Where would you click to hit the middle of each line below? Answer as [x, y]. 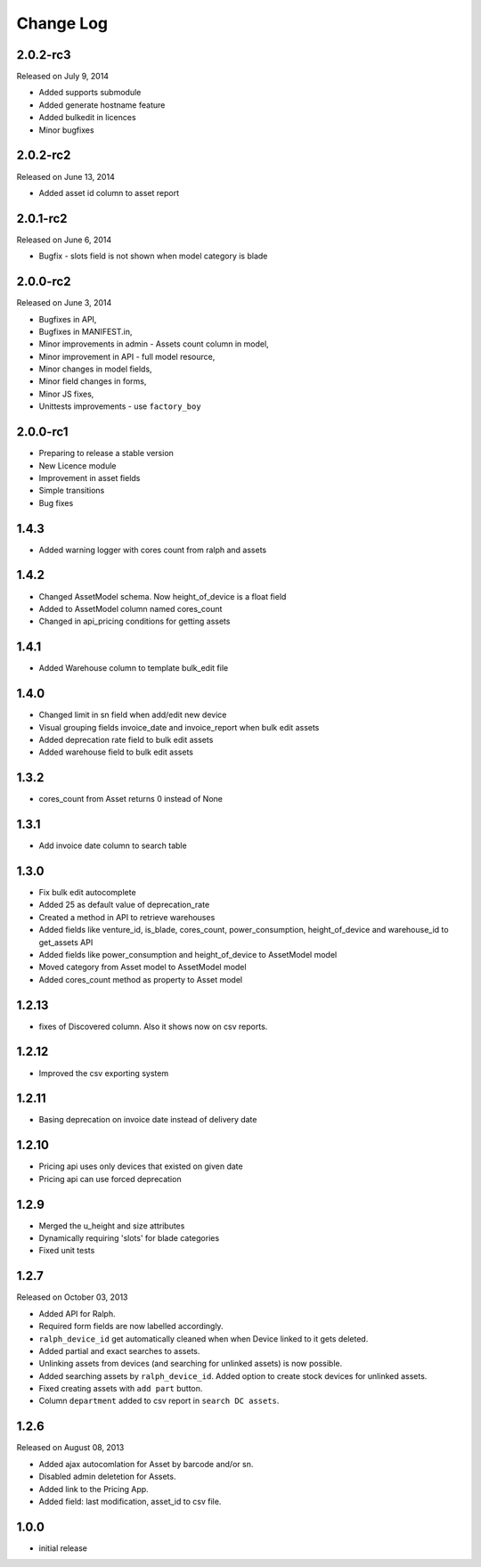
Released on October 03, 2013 [72, 1297]
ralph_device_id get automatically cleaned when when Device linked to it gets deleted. [204, 1338]
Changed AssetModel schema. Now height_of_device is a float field [163, 596]
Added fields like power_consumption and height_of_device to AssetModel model [188, 954]
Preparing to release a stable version [106, 453]
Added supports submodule [90, 93]
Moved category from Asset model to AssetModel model [143, 967]
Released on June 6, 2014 [64, 240]
